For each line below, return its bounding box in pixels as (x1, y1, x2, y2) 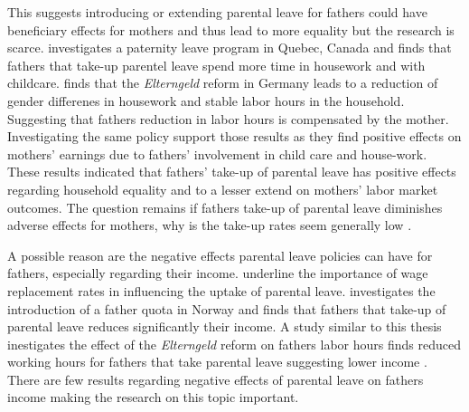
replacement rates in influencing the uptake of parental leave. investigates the (7, 281, 436, 300)
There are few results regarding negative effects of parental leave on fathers (7, 369, 424, 388)
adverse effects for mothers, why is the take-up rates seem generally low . (7, 216, 412, 235)
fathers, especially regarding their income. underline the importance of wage (7, 263, 428, 283)
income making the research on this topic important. (7, 388, 299, 407)
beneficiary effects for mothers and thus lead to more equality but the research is (7, 20, 455, 39)
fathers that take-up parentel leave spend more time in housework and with (7, 55, 426, 74)
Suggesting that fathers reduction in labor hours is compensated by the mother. (7, 109, 449, 128)
